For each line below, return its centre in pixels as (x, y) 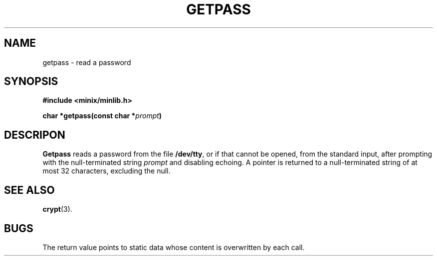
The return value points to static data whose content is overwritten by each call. (174, 247)
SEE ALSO (29, 190)
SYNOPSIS (31, 82)
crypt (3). (57, 209)
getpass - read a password (87, 62)
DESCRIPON (35, 135)
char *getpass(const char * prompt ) (102, 116)
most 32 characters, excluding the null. (107, 171)
